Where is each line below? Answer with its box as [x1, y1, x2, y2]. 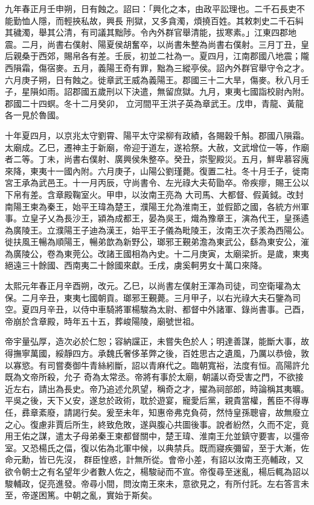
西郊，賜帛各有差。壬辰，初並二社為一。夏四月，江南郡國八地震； [38, 49, 301, 62]
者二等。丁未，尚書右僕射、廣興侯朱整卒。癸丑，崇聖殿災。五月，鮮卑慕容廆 [5, 153, 309, 165]
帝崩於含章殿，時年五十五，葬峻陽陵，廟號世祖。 [5, 314, 199, 327]
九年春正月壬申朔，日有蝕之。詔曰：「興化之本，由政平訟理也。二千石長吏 [5, 2, 296, 14]
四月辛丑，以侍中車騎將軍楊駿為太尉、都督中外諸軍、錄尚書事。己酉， [30, 303, 309, 316]
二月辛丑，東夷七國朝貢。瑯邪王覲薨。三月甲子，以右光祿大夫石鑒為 [21, 291, 292, 303]
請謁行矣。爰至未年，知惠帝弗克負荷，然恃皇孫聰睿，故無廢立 [63, 406, 309, 418]
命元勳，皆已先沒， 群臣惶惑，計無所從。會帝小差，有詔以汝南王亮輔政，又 [5, 453, 304, 466]
